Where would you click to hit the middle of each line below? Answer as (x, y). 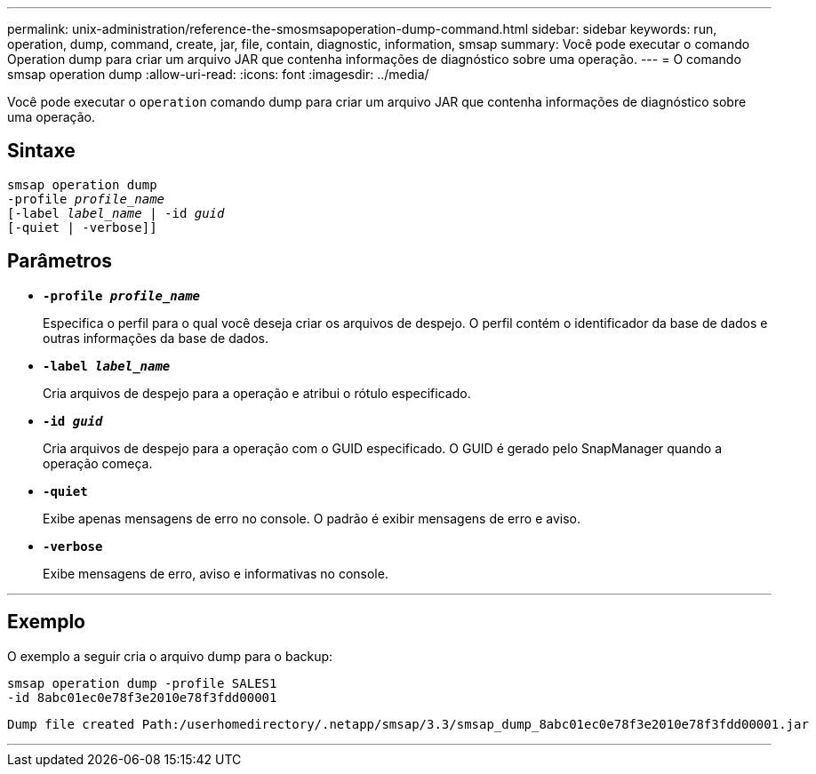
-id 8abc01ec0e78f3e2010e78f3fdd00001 (142, 697)
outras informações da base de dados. (156, 338)
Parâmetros (60, 261)
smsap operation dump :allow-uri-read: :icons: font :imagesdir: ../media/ (218, 74)
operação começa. (98, 463)
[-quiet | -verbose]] (82, 227)
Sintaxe (41, 151)
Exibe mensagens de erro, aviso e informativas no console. (216, 573)
